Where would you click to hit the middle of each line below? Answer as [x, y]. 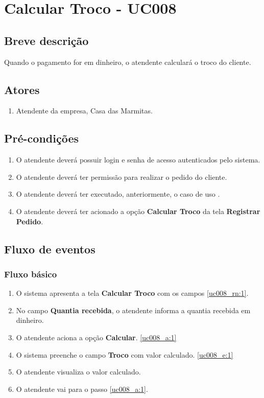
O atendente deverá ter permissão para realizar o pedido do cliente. [122, 177]
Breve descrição [46, 40]
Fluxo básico [31, 274]
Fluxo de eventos [50, 249]
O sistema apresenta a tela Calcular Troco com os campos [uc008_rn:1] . [132, 293]
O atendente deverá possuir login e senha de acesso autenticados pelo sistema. [138, 160]
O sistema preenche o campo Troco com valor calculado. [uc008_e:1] [125, 354]
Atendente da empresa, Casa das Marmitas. [84, 111]
